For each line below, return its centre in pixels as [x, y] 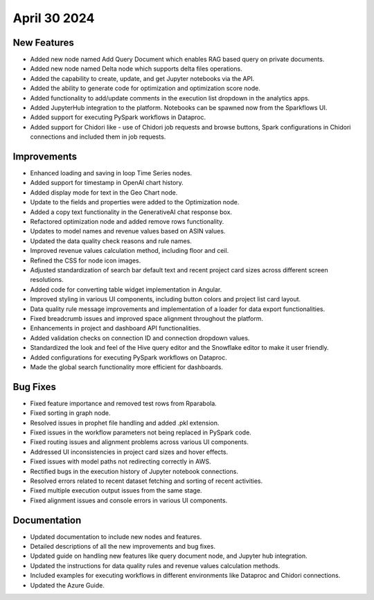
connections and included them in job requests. [98, 137]
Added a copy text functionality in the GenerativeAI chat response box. [131, 212]
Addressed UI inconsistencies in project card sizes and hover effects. [129, 452]
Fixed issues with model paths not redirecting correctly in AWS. [121, 461]
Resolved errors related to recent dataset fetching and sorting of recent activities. [146, 481]
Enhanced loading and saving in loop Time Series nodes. [111, 173]
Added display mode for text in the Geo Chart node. [104, 192]
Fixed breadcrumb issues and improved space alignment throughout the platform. [146, 318]
